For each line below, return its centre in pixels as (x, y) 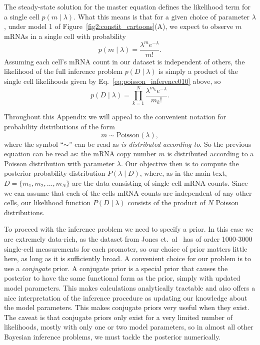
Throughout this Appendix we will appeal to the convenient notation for (115, 117)
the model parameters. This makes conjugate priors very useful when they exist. (127, 307)
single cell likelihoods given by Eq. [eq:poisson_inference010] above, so (112, 81)
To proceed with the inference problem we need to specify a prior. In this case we (129, 229)
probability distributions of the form (59, 127)
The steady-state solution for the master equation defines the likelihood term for (127, 6)
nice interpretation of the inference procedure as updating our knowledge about (126, 297)
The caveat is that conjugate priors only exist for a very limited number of (118, 317)
